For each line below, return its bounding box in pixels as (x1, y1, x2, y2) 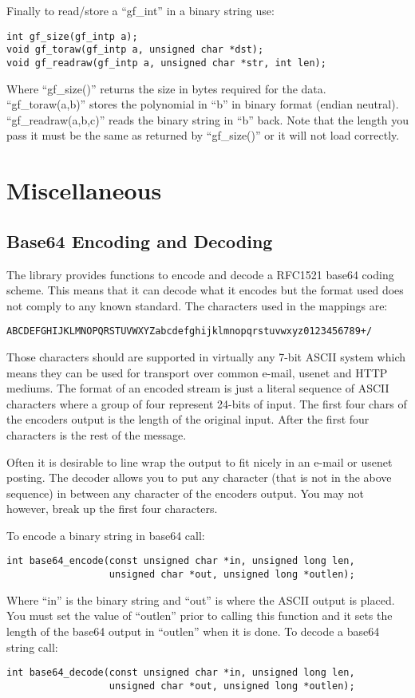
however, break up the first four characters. (6, 500, 218, 517)
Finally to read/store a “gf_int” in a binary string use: (6, 2, 275, 18)
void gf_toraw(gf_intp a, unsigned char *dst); (6, 44, 264, 56)
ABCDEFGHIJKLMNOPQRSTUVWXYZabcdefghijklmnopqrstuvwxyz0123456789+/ (6, 325, 373, 337)
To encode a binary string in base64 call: (6, 526, 205, 543)
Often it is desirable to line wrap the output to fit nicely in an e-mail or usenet (6, 453, 393, 470)
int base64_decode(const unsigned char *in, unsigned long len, (6, 667, 355, 679)
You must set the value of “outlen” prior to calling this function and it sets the (6, 607, 393, 624)
